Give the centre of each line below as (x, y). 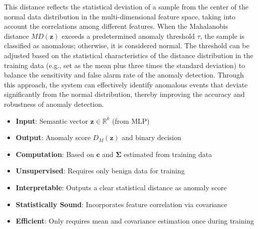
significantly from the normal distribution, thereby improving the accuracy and (125, 94)
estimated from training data (168, 154)
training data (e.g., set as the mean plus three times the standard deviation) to (125, 65)
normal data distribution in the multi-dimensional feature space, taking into (120, 16)
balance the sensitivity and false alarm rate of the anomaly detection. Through (124, 75)
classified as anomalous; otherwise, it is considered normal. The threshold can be (127, 45)
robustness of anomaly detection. (54, 104)
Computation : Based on (55, 154)
